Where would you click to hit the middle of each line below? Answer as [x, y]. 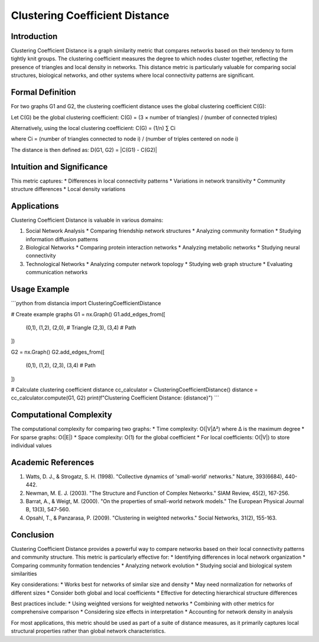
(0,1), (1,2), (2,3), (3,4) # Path [61, 365]
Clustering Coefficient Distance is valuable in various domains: [87, 220]
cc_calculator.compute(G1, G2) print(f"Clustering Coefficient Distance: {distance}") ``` [115, 398]
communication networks [57, 273]
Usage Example [40, 289]
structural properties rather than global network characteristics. [88, 631]
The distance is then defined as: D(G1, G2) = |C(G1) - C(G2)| [84, 150]
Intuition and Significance [59, 166]
